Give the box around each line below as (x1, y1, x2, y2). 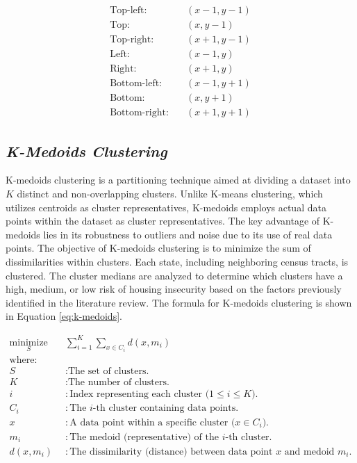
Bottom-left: (110, 79, 163, 89)
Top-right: (110, 35, 154, 45)
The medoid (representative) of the (69, 432, 219, 442)
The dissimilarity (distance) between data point (69, 446, 273, 457)
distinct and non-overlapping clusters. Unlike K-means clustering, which (17, 186, 323, 201)
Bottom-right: (110, 108, 169, 118)
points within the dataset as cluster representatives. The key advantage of (6, 213, 320, 228)
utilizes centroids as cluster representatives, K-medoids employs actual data (6, 200, 326, 214)
